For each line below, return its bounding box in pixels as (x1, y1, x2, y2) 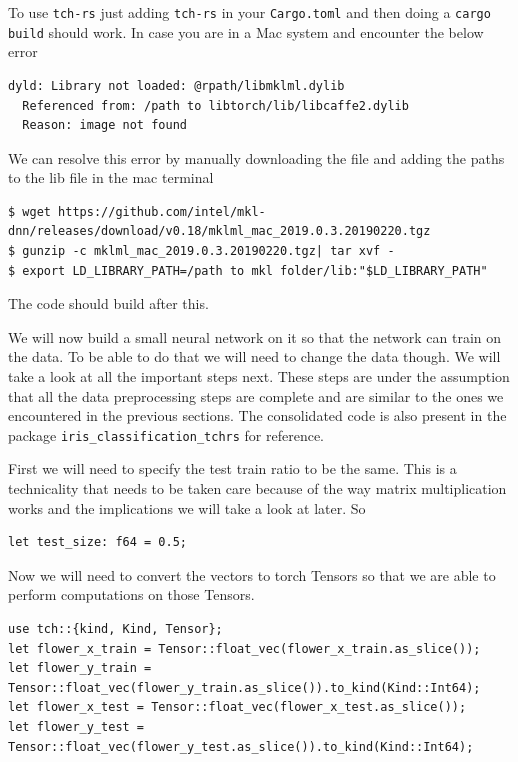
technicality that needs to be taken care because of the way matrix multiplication (8, 478, 507, 499)
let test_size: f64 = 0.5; (8, 535, 187, 550)
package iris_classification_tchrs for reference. (8, 424, 324, 445)
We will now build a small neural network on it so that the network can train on (8, 326, 502, 347)
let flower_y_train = (8, 661, 152, 676)
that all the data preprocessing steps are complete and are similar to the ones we (8, 385, 504, 406)
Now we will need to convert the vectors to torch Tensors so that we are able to (8, 564, 496, 585)
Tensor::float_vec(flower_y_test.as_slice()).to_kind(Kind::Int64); (8, 739, 474, 754)
